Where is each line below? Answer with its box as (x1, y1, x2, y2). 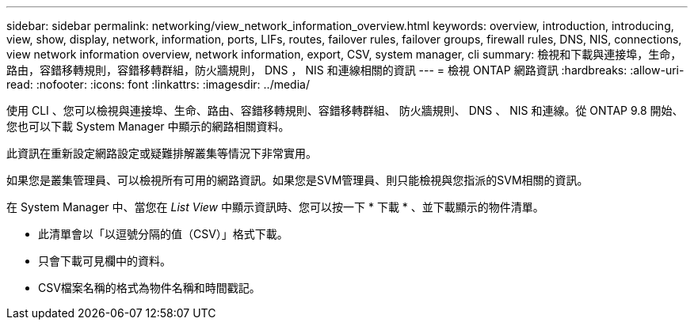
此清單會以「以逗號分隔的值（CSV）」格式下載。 (38, 227, 288, 241)
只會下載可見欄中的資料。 (38, 254, 171, 267)
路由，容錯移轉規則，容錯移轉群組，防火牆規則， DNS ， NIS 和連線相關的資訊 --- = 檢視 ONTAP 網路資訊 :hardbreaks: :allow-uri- (6, 63, 684, 77)
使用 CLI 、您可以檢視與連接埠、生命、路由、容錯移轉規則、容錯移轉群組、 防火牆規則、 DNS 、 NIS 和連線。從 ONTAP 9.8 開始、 (6, 104, 684, 117)
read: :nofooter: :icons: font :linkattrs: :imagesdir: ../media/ (6, 78, 310, 91)
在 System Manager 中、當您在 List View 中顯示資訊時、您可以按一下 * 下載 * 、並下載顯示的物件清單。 (6, 200, 544, 214)
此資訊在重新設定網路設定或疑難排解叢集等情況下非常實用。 (6, 146, 317, 160)
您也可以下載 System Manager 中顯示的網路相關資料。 (6, 119, 290, 133)
